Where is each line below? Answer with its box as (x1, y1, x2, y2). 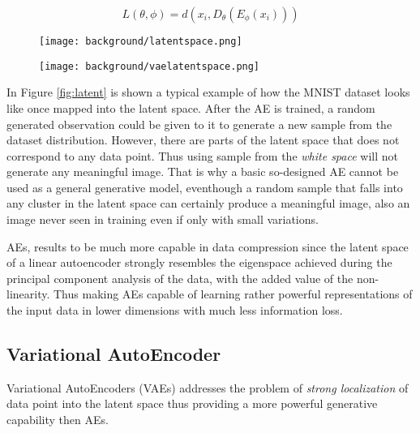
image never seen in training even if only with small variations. (6, 211, 319, 228)
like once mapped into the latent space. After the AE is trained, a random (6, 99, 375, 116)
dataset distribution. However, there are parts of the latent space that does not (6, 131, 400, 148)
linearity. (6, 285, 50, 302)
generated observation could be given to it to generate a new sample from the (6, 115, 392, 132)
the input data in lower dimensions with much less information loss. (6, 302, 343, 319)
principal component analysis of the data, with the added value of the (6, 269, 354, 286)
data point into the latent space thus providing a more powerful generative (6, 395, 378, 412)
